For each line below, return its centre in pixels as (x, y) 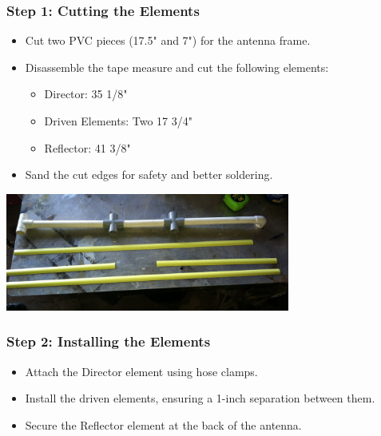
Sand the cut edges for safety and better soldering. (149, 174)
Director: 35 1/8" (86, 94)
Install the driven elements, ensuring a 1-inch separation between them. (200, 398)
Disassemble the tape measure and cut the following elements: (177, 67)
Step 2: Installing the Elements (109, 341)
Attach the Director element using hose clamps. (141, 371)
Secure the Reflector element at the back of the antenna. (163, 424)
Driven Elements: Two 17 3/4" (118, 121)
